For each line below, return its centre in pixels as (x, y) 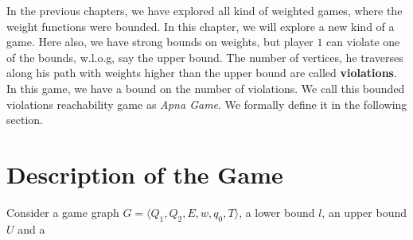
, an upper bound (364, 212)
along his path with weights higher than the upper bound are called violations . (202, 73)
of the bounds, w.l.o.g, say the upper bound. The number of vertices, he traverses (205, 57)
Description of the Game (145, 174)
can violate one (363, 42)
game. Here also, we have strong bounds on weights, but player (160, 42)
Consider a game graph (63, 212)
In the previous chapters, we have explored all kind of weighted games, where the (205, 10)
